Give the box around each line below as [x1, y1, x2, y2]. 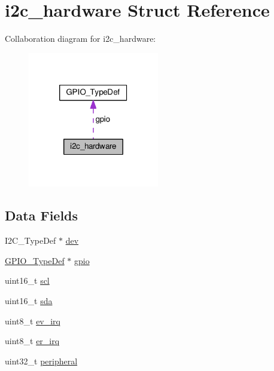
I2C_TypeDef [5, 234, 56, 247]
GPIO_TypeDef [5, 254, 65, 266]
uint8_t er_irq [5, 335, 60, 347]
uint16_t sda [5, 294, 53, 306]
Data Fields [5, 206, 78, 225]
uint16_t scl [5, 274, 50, 287]
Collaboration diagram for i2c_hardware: [5, 32, 156, 45]
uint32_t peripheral [5, 354, 78, 367]
